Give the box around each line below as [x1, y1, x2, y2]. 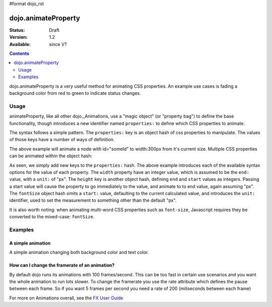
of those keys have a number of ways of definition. [9, 137, 115, 143]
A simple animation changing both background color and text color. [9, 250, 149, 256]
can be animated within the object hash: [9, 153, 93, 159]
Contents [9, 50, 30, 56]
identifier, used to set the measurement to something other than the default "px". [9, 197, 177, 204]
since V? [49, 41, 67, 47]
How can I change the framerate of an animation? [9, 262, 115, 268]
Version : [9, 34, 28, 40]
